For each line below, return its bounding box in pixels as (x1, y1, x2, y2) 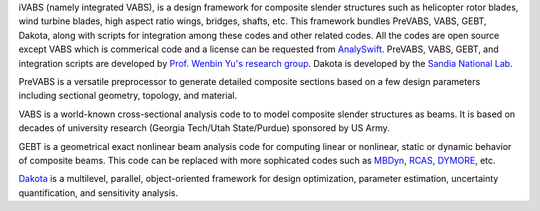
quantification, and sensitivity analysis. (18, 186, 179, 199)
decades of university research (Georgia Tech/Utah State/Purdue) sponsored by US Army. (18, 122, 390, 134)
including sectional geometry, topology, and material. (18, 90, 238, 102)
